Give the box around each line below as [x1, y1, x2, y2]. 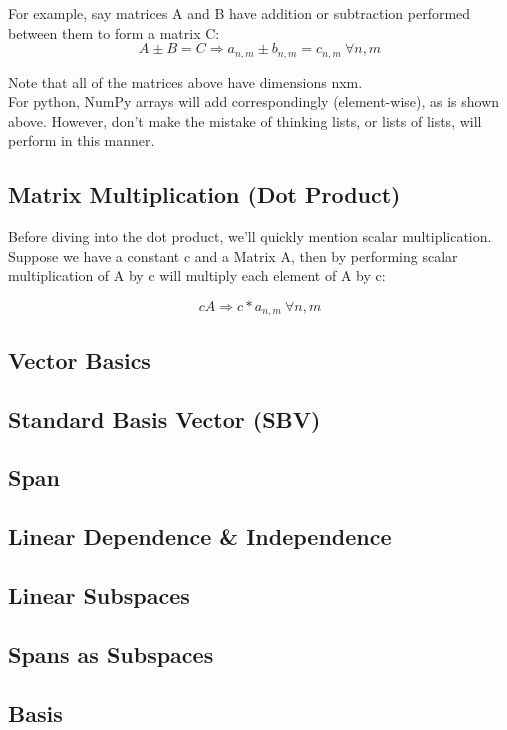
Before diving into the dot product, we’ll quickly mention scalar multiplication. [8, 226, 492, 247]
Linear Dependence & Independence [8, 521, 392, 552]
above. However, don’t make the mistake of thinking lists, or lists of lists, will [8, 110, 482, 131]
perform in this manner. [8, 130, 155, 151]
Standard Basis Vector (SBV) [8, 403, 321, 434]
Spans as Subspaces [8, 638, 214, 669]
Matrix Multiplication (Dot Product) [8, 179, 401, 210]
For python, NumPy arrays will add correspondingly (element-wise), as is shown [8, 91, 500, 112]
